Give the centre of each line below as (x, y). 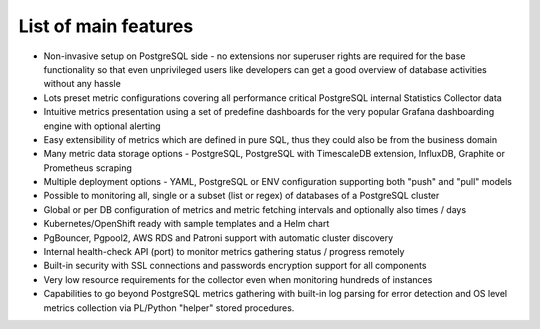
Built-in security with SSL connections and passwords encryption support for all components (235, 266)
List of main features (106, 26)
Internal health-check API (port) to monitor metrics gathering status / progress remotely (224, 252)
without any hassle (82, 84)
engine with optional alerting (102, 126)
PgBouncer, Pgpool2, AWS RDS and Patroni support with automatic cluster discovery (218, 237)
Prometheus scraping (87, 167)
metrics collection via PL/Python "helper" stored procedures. (169, 307)
